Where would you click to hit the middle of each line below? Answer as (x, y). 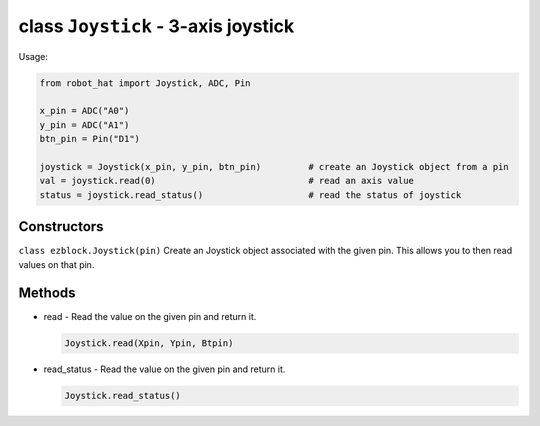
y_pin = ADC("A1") (84, 124)
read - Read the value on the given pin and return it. (150, 317)
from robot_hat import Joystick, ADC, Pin (145, 83)
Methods (47, 293)
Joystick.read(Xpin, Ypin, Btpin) (149, 343)
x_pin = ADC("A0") (84, 111)
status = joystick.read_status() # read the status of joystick (250, 194)
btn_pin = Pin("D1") (89, 139)
